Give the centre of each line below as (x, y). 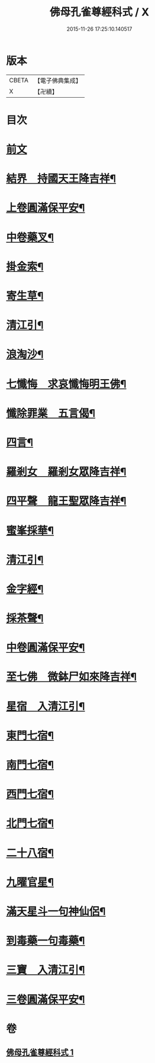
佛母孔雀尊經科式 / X (99, 12)
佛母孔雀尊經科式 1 (40, 1053)
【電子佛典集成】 (58, 81)
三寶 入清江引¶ (46, 970)
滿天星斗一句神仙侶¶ (56, 911)
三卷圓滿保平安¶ (46, 999)
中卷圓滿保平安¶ (46, 648)
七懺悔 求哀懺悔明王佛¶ (66, 384)
